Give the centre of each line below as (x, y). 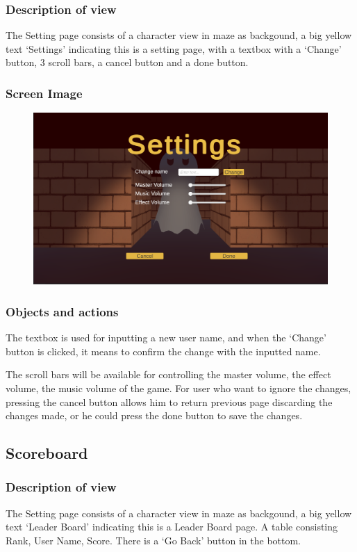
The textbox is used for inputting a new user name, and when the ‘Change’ (166, 338)
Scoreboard (47, 453)
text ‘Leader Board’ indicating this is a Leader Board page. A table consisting (172, 527)
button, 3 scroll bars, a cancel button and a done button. (127, 62)
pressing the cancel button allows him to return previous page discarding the (169, 401)
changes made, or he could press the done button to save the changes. (154, 415)
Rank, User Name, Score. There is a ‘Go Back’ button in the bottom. (153, 540)
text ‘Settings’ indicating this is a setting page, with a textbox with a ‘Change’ (174, 48)
